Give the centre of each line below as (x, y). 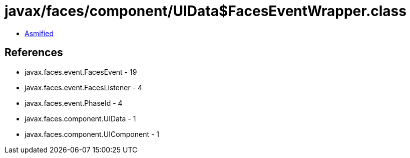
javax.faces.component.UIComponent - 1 (92, 134)
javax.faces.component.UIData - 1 (80, 118)
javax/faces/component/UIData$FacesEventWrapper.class (206, 11)
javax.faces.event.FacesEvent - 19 (81, 72)
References (34, 53)
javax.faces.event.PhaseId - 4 (74, 103)
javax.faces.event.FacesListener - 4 (84, 87)
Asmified (39, 33)
